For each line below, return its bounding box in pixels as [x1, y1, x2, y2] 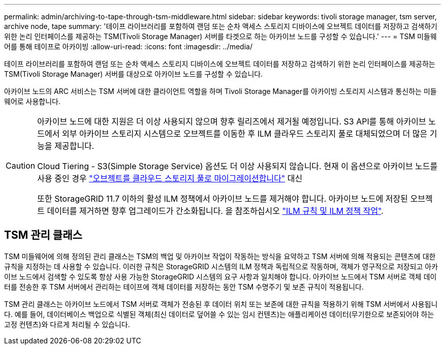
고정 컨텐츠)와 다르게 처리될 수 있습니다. [4, 320, 130, 329]
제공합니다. [54, 141, 94, 151]
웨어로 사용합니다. [4, 97, 61, 106]
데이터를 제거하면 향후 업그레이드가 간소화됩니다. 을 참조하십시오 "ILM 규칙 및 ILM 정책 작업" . [47, 206, 384, 216]
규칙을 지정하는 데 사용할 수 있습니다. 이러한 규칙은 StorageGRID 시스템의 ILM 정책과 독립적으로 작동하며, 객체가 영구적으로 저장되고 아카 [4, 262, 438, 271]
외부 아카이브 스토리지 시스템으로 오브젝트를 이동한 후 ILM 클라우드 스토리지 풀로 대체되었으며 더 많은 [61, 129, 428, 139]
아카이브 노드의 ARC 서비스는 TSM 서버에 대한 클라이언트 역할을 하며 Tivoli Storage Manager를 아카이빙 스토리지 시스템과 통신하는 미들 [4, 87, 437, 96]
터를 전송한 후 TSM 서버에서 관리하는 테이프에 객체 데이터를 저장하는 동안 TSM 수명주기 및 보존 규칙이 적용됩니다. [4, 282, 364, 291]
